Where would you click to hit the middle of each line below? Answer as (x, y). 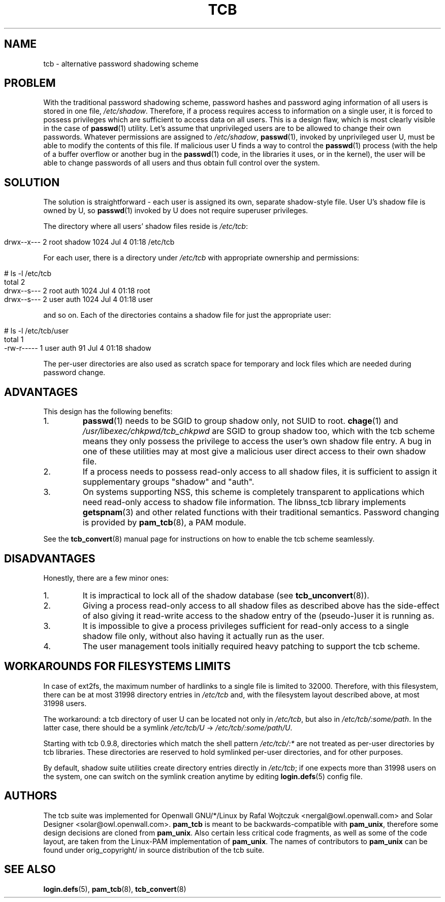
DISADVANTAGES (50, 558)
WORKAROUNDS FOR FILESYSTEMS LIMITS (118, 666)
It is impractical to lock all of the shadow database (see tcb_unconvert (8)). (226, 595)
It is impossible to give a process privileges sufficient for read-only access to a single (246, 626)
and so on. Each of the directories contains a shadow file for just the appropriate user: (187, 315)
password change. (74, 373)
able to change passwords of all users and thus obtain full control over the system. (182, 163)
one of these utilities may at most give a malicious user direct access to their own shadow (254, 452)
